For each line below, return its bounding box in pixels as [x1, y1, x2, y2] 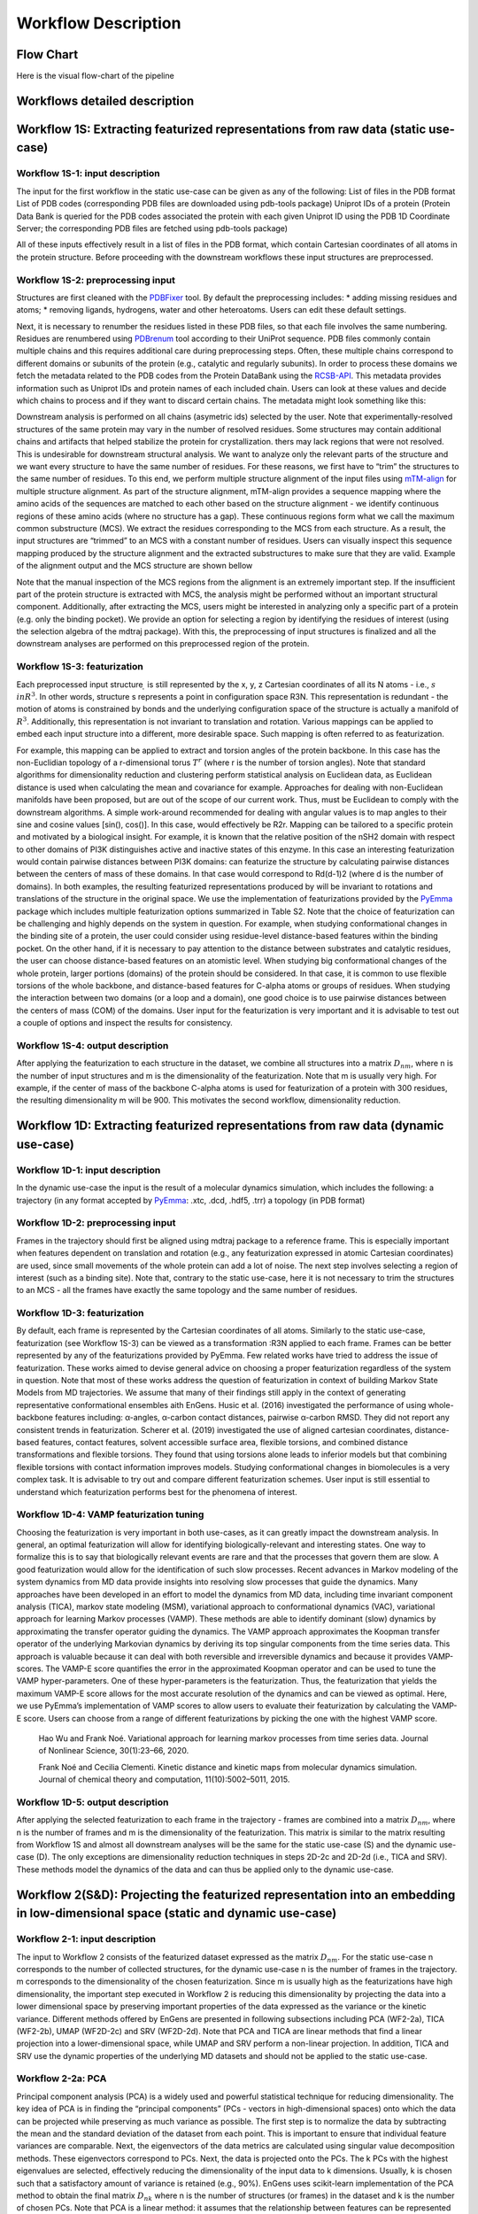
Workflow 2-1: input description [16, 1933, 157, 1946]
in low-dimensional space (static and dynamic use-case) [16, 1906, 337, 1921]
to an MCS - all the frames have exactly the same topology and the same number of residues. [16, 1285, 358, 1296]
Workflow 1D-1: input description [16, 1164, 161, 1176]
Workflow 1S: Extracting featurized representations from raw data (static [16, 121, 427, 136]
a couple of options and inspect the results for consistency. [16, 1018, 234, 1028]
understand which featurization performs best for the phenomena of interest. [16, 1486, 297, 1497]
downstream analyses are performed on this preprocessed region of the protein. [16, 639, 310, 649]
